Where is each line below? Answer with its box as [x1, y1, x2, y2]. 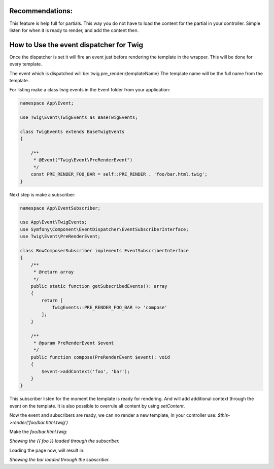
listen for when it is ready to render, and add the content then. [9, 27, 139, 33]
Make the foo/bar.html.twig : [9, 428, 68, 434]
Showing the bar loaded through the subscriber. [9, 457, 110, 463]
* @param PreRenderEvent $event [33, 340, 114, 346]
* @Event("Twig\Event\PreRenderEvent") [33, 157, 133, 163]
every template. [9, 61, 43, 67]
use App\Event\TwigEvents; [20, 219, 87, 225]
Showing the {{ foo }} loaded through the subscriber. [9, 438, 120, 444]
